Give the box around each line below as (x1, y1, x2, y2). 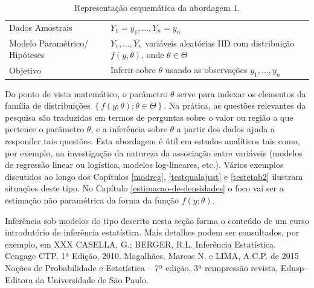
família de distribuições (5, 99, 91, 112)
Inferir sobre (111, 63, 156, 76)
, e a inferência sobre (91, 123, 167, 135)
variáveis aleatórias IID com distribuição (145, 36, 295, 49)
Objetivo (9, 63, 41, 76)
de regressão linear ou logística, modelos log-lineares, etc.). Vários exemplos (5, 158, 284, 171)
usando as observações (165, 63, 248, 76)
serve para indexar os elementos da (177, 87, 306, 100)
